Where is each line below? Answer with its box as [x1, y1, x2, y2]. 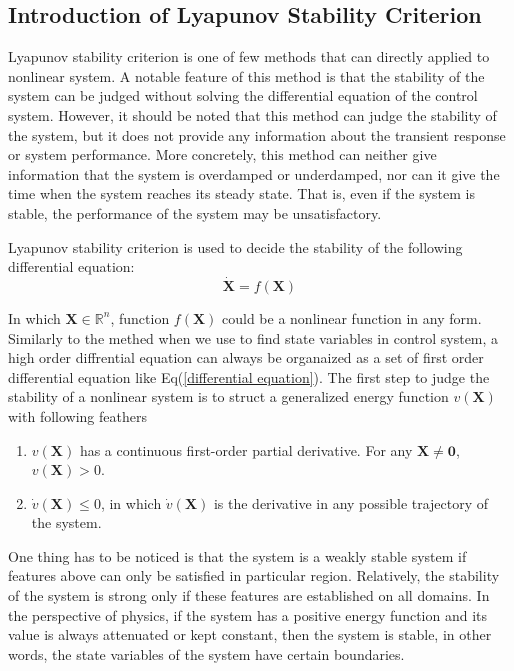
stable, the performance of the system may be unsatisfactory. [8, 202, 382, 223]
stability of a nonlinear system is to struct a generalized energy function [8, 386, 449, 407]
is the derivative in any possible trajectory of [213, 492, 489, 513]
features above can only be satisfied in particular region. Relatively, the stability [8, 565, 500, 586]
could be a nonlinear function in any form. [222, 307, 482, 328]
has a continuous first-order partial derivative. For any [79, 439, 413, 460]
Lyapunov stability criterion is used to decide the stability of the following [8, 236, 463, 257]
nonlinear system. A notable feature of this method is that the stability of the [8, 65, 485, 86]
